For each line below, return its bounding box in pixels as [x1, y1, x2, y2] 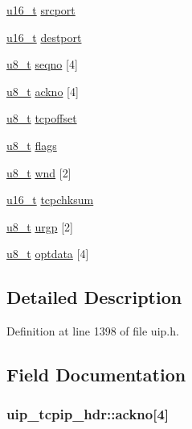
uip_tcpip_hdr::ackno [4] [6, 404, 170, 424]
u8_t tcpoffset [6, 110, 77, 127]
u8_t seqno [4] [6, 56, 78, 73]
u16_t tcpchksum [6, 191, 94, 208]
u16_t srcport [6, 2, 76, 18]
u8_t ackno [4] [6, 82, 79, 99]
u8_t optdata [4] [6, 245, 89, 262]
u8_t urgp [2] [6, 218, 73, 235]
